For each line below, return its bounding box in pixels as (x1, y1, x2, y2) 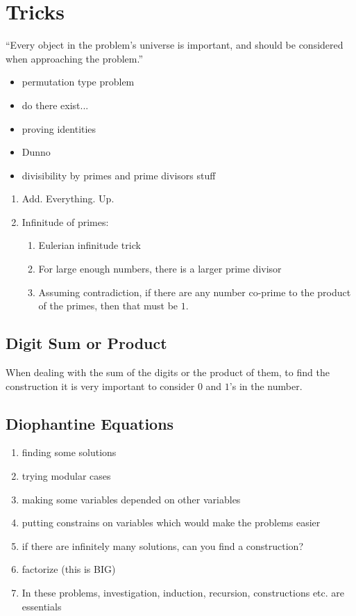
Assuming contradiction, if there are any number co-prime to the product (38, 284, 351, 299)
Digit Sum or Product (6, 332, 167, 354)
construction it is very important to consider (6, 378, 195, 393)
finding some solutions (22, 445, 117, 460)
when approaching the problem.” (6, 51, 144, 65)
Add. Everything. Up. (22, 191, 115, 206)
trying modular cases (22, 469, 111, 483)
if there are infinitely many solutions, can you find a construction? (22, 538, 304, 553)
